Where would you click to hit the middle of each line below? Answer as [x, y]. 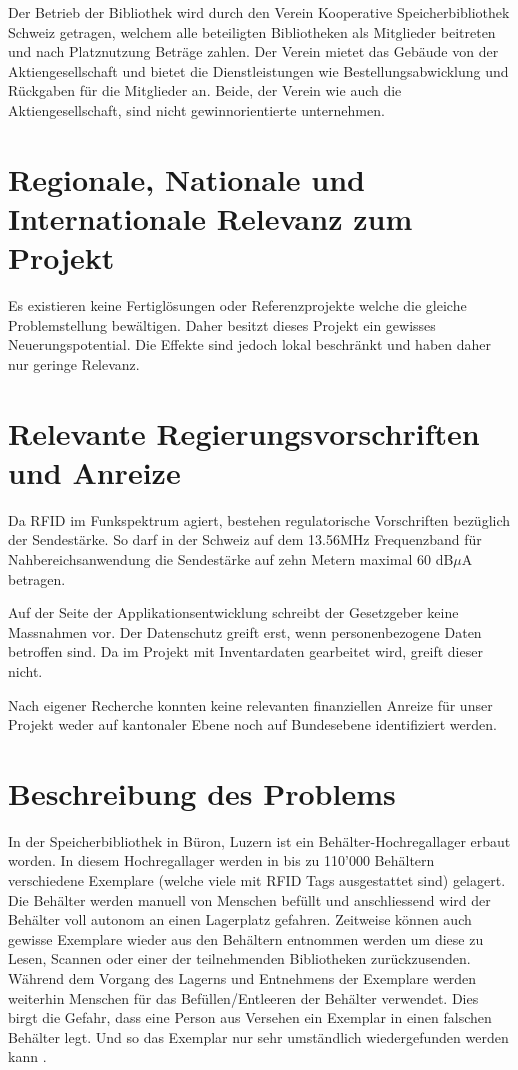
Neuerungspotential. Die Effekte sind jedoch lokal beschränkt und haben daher [250, 344]
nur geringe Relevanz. [74, 363]
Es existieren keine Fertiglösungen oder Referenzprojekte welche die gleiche [237, 305]
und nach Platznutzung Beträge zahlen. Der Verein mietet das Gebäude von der [253, 51]
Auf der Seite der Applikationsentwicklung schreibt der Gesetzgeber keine [233, 612]
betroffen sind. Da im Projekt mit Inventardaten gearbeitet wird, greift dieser [245, 651]
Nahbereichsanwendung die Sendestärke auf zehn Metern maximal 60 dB [231, 558]
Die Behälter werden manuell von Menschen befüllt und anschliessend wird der [249, 899]
